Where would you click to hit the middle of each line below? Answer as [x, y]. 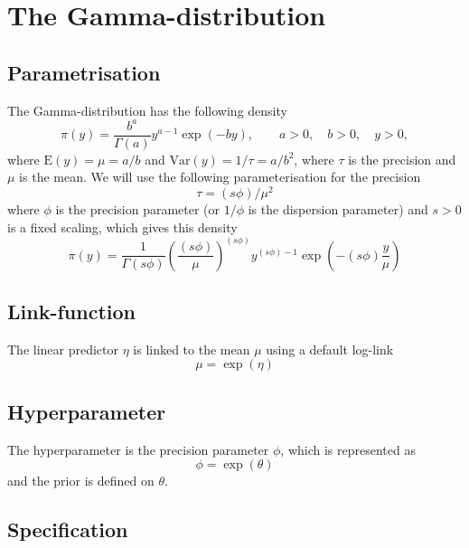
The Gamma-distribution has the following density [147, 110]
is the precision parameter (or [138, 209]
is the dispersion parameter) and [338, 209]
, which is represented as [348, 449]
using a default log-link [330, 349]
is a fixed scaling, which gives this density [122, 227]
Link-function [71, 312]
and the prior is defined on [81, 481]
